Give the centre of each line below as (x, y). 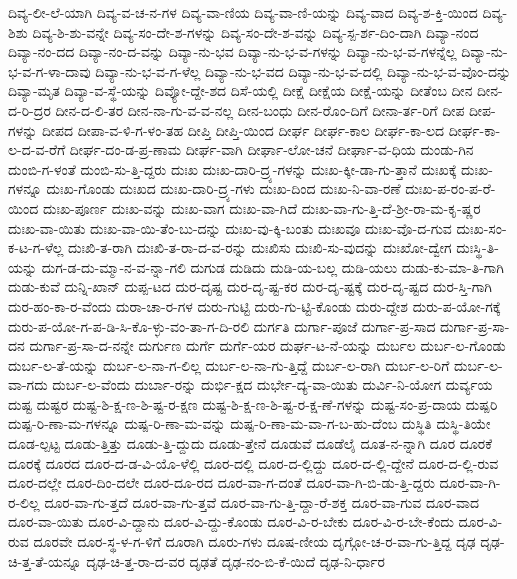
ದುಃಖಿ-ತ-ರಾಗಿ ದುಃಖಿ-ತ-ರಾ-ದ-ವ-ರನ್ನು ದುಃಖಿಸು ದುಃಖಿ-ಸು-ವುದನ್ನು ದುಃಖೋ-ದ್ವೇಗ (260, 247)
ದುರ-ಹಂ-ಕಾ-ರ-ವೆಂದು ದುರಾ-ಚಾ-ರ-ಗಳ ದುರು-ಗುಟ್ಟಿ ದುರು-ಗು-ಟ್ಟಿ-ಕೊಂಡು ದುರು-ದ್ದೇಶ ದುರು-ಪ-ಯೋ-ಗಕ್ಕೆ (254, 305)
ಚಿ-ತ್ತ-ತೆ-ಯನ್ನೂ (45, 560)
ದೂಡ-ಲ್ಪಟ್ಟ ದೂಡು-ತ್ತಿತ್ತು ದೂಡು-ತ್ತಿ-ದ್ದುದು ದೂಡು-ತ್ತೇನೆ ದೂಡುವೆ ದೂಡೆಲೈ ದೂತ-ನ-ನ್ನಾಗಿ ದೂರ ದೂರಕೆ (250, 443)
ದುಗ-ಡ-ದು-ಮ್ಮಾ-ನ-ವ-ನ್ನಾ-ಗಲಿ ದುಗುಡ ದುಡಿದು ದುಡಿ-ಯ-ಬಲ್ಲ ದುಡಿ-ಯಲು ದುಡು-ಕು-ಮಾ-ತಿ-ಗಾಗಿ (272, 266)
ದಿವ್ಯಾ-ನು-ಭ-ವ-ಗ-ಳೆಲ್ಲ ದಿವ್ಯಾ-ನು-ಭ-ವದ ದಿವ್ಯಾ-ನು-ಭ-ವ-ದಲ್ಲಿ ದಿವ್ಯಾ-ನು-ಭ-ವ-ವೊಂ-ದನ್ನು (303, 70)
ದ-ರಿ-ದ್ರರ (29, 109)
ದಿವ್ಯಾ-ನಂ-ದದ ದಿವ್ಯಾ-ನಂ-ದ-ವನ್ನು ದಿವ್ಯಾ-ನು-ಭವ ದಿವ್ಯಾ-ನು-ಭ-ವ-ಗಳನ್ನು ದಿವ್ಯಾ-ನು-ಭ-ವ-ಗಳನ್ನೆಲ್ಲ (232, 51)
